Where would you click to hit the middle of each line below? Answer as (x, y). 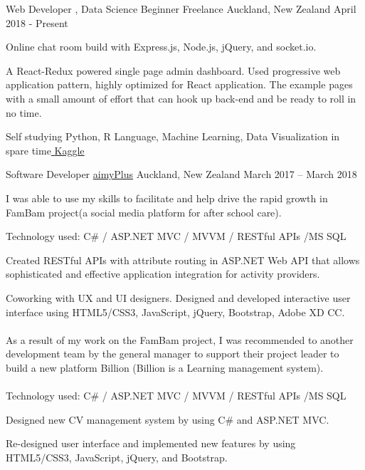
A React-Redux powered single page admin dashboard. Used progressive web (173, 70)
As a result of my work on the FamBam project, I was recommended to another (180, 339)
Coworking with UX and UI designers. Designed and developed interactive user (178, 297)
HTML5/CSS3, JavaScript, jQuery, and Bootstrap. (117, 457)
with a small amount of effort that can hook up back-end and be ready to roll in (181, 98)
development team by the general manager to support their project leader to (173, 354)
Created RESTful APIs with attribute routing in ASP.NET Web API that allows (183, 260)
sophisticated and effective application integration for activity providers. (163, 274)
